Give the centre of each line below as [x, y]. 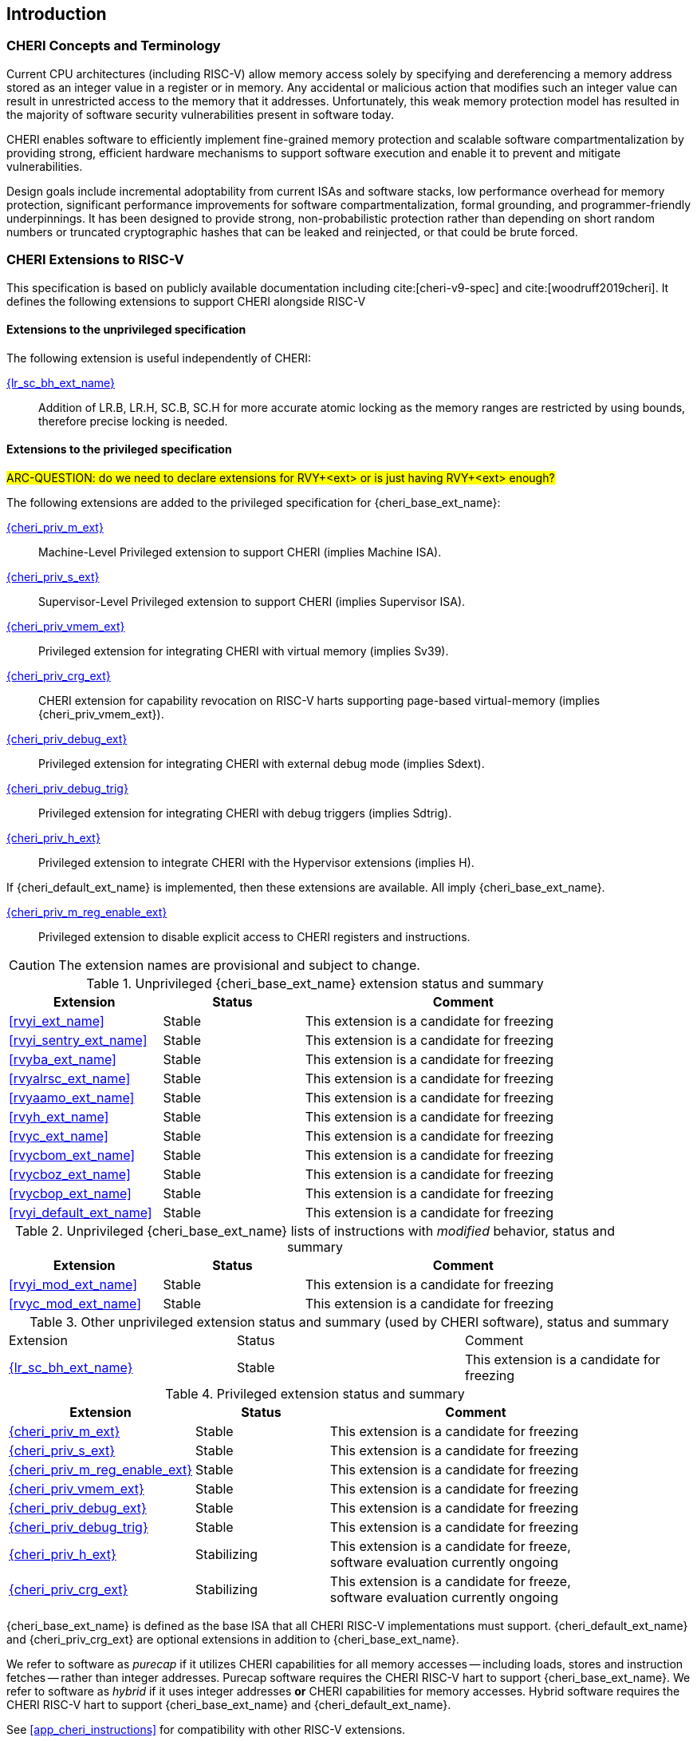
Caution [32, 965]
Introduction [57, 14]
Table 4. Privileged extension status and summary [315, 1393]
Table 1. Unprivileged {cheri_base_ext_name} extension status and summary [315, 983]
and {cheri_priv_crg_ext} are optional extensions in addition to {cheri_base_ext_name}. [233, 1639]
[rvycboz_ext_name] [70, 1174]
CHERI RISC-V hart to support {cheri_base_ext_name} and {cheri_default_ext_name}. [229, 1704]
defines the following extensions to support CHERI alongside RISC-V [186, 301]
